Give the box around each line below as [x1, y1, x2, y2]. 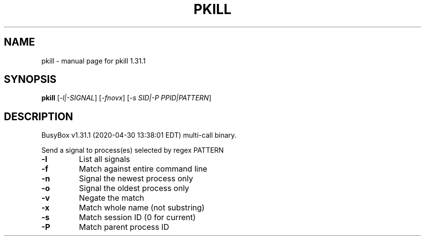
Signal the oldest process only [79, 183, 189, 193]
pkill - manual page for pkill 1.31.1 [41, 56, 146, 65]
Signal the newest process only [79, 174, 193, 184]
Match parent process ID [79, 222, 169, 232]
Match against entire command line [79, 164, 208, 174]
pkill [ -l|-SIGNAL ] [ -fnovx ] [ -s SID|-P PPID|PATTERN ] [41, 94, 212, 102]
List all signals [79, 154, 131, 164]
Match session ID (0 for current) [79, 212, 196, 223]
